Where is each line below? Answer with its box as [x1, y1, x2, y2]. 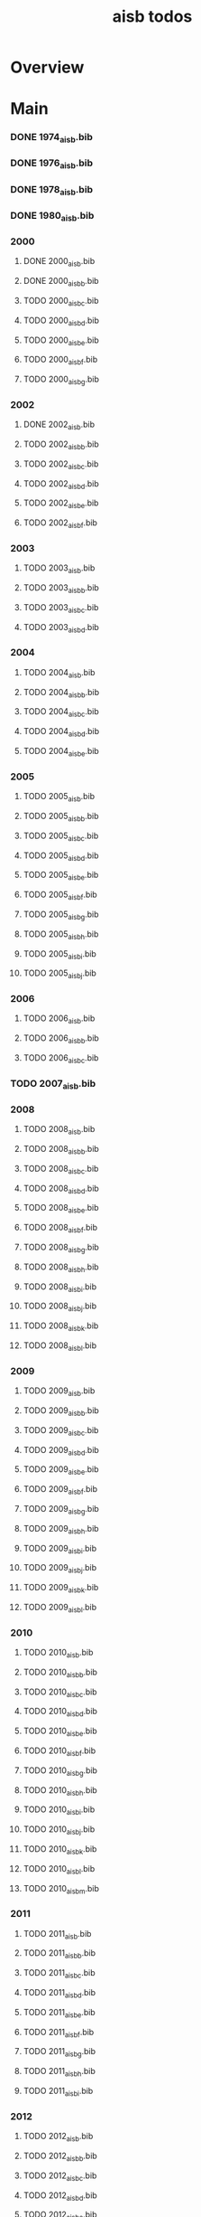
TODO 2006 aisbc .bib [23, 1052, 99, 1065]
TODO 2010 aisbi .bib [23, 1804, 96, 1817]
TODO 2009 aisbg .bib [23, 1503, 100, 1516]
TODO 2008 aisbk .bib [23, 1320, 99, 1334]
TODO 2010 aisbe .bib [23, 1725, 97, 1738]
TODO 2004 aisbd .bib [23, 726, 100, 739]
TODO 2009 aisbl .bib [23, 1601, 97, 1615]
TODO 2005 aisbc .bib [23, 830, 99, 843]
